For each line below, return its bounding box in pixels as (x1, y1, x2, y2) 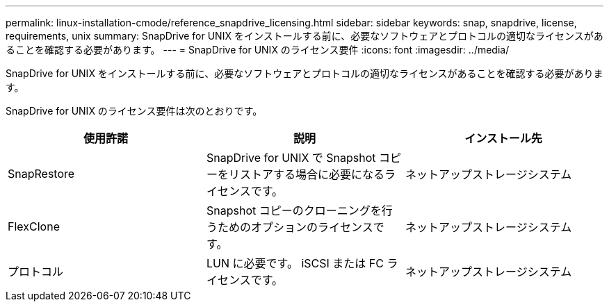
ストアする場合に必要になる (239, 167, 384, 181)
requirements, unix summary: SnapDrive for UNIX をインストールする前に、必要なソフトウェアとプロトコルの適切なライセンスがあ (6, 30, 603, 42)
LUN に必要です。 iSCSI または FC (206, 256, 384, 270)
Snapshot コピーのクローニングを (206, 204, 382, 217)
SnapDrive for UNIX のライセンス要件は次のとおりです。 (6, 105, 263, 117)
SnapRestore (8, 167, 75, 181)
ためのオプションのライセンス (217, 220, 373, 234)
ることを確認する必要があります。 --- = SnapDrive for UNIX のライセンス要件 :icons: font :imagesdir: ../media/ (6, 44, 510, 56)
